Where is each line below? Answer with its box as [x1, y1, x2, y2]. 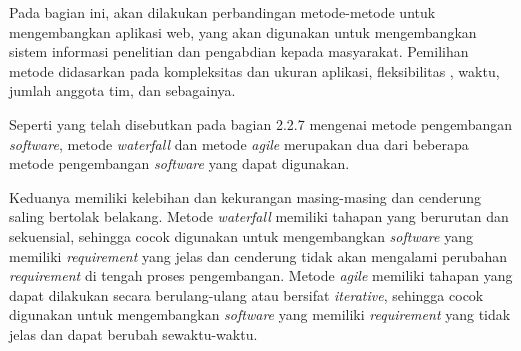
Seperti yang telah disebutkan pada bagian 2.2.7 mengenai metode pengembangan [9, 113, 512, 134]
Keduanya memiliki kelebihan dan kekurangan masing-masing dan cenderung [9, 186, 481, 207]
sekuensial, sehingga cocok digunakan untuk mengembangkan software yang [9, 225, 473, 246]
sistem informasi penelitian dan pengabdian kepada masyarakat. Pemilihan [9, 41, 469, 62]
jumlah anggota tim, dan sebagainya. [9, 80, 236, 101]
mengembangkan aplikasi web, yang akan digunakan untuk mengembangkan [9, 21, 477, 42]
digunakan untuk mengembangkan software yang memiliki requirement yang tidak [9, 304, 511, 325]
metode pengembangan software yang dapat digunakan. [9, 153, 350, 174]
